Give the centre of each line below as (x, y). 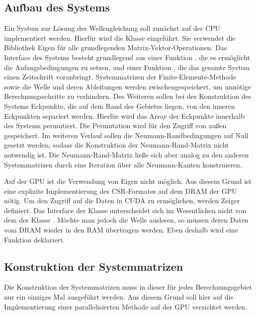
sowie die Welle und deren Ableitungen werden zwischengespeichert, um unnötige (128, 86)
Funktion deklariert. (35, 239)
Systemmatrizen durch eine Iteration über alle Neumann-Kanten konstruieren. (123, 164)
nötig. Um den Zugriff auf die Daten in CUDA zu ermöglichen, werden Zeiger (122, 200)
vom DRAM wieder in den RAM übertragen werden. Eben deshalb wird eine (121, 230)
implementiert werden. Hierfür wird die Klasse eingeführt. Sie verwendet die (120, 38)
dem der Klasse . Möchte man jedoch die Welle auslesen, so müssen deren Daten (126, 220)
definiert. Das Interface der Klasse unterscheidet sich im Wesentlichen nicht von (125, 210)
